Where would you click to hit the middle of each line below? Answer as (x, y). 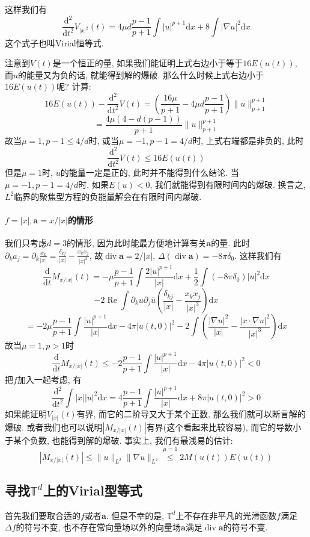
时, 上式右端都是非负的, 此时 (248, 140)
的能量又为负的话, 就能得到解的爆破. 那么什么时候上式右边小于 (141, 74)
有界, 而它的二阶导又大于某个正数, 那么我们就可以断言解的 (191, 414)
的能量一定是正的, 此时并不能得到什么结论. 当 (150, 172)
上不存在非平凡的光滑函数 (226, 515)
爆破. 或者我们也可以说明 (54, 427)
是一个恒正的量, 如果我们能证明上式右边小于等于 (148, 63)
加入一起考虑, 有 (49, 380)
